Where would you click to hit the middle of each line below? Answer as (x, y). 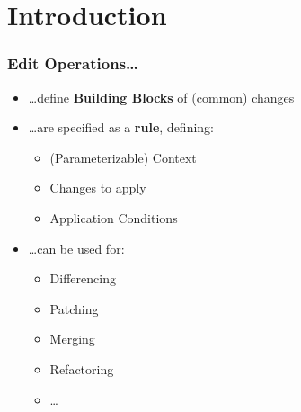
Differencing (83, 278)
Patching (74, 308)
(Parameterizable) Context (123, 157)
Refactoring (82, 368)
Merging (72, 339)
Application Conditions (114, 217)
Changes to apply (98, 188)
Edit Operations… (73, 63)
